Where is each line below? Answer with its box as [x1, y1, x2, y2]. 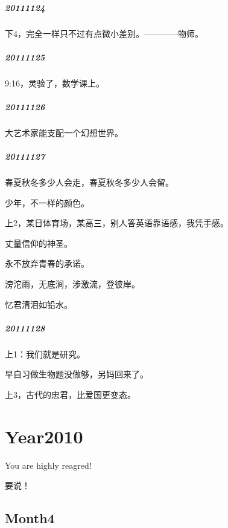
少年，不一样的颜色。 [5, 196, 89, 209]
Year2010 [5, 423, 83, 448]
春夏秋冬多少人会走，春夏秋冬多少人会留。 [5, 176, 174, 189]
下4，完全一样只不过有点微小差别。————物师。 [5, 27, 203, 39]
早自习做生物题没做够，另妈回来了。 [5, 368, 148, 380]
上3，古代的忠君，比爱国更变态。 [5, 388, 136, 400]
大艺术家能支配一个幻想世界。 [5, 126, 123, 139]
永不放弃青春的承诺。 [5, 257, 89, 270]
